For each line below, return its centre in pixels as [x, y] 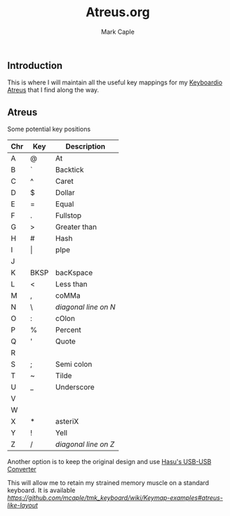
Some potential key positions [49, 129]
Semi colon [74, 365]
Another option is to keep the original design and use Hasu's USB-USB [109, 462]
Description [86, 146]
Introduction [35, 65]
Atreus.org [118, 12]
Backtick [69, 170]
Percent [68, 330]
